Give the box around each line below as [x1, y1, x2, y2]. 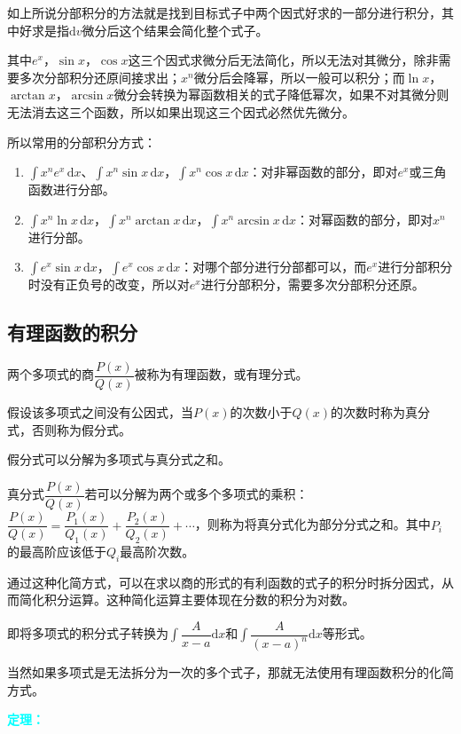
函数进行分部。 [27, 180, 115, 199]
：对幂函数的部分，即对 [296, 209, 434, 228]
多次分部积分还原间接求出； [19, 67, 181, 86]
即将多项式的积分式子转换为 [7, 624, 168, 643]
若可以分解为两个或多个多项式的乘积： [84, 485, 309, 503]
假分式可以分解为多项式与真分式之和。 [7, 450, 230, 469]
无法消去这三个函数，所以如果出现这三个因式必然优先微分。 [7, 102, 355, 121]
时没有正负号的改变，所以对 [27, 275, 190, 294]
